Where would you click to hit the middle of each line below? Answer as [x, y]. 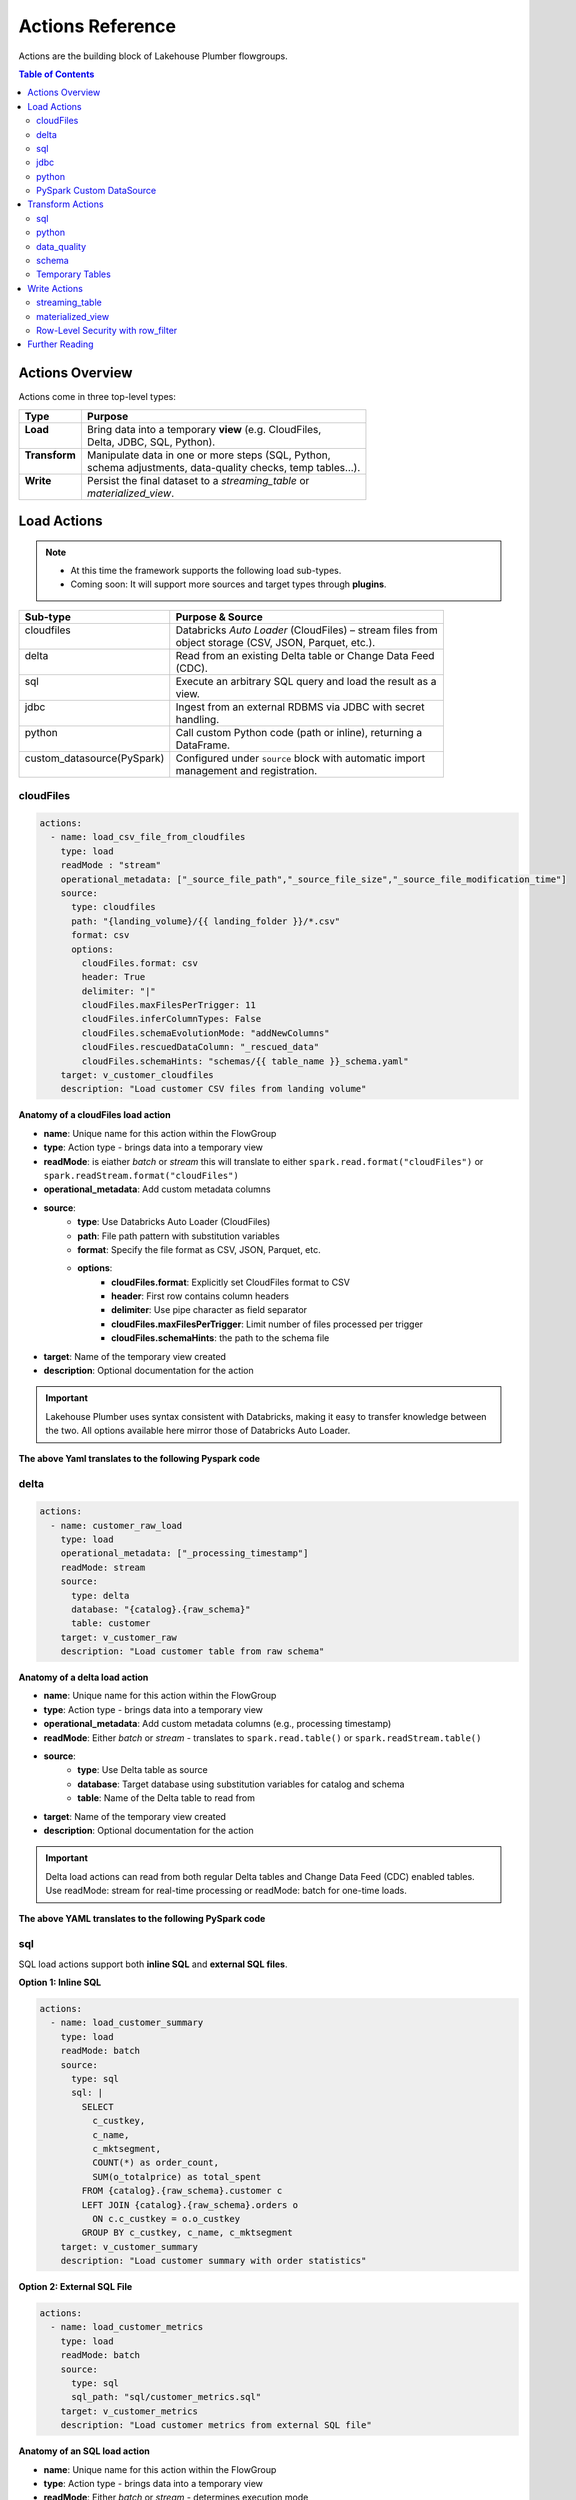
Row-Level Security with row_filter [107, 330]
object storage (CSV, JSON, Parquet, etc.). [275, 642]
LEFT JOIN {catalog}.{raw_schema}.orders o [190, 2204]
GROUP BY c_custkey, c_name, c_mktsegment [187, 2233]
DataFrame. [202, 745]
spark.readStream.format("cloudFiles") [141, 1175]
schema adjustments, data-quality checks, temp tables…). [223, 467]
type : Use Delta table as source [143, 1770]
